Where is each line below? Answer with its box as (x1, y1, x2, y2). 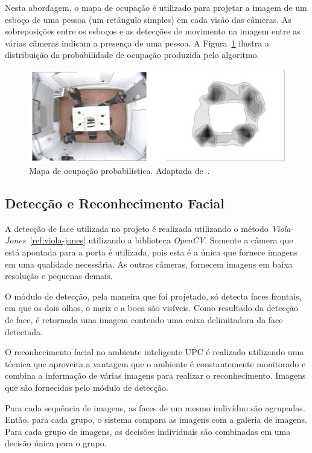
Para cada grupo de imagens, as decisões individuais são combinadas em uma (5, 425, 291, 437)
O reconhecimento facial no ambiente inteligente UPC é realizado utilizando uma (5, 345, 304, 358)
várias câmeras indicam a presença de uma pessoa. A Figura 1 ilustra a (5, 36, 269, 49)
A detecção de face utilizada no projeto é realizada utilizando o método (5, 222, 269, 234)
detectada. (5, 325, 43, 338)
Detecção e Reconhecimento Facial (5, 194, 225, 213)
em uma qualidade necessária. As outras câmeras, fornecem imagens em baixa (5, 257, 293, 270)
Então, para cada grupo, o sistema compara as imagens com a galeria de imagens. (5, 413, 307, 426)
